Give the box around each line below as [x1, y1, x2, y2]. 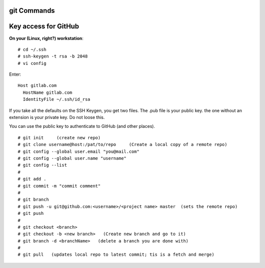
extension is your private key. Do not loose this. [9, 115, 105, 120]
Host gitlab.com [18, 83, 57, 89]
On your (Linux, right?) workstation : [9, 35, 83, 41]
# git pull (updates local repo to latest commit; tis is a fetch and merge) [18, 252, 214, 258]
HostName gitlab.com [23, 89, 73, 95]
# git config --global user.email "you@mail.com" [18, 149, 140, 154]
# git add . [18, 176, 47, 182]
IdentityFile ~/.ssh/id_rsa [23, 96, 91, 102]
